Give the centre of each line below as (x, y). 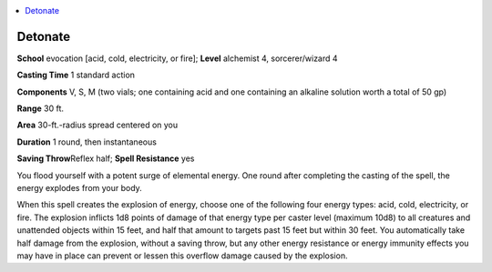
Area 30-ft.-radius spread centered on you (97, 125)
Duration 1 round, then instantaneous (87, 142)
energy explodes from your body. (80, 188)
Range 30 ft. (40, 108)
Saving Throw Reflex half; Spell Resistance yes (106, 158)
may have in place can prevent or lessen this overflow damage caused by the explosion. (182, 256)
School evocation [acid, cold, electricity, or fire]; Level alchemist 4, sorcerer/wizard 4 (177, 58)
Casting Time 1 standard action (76, 75)
